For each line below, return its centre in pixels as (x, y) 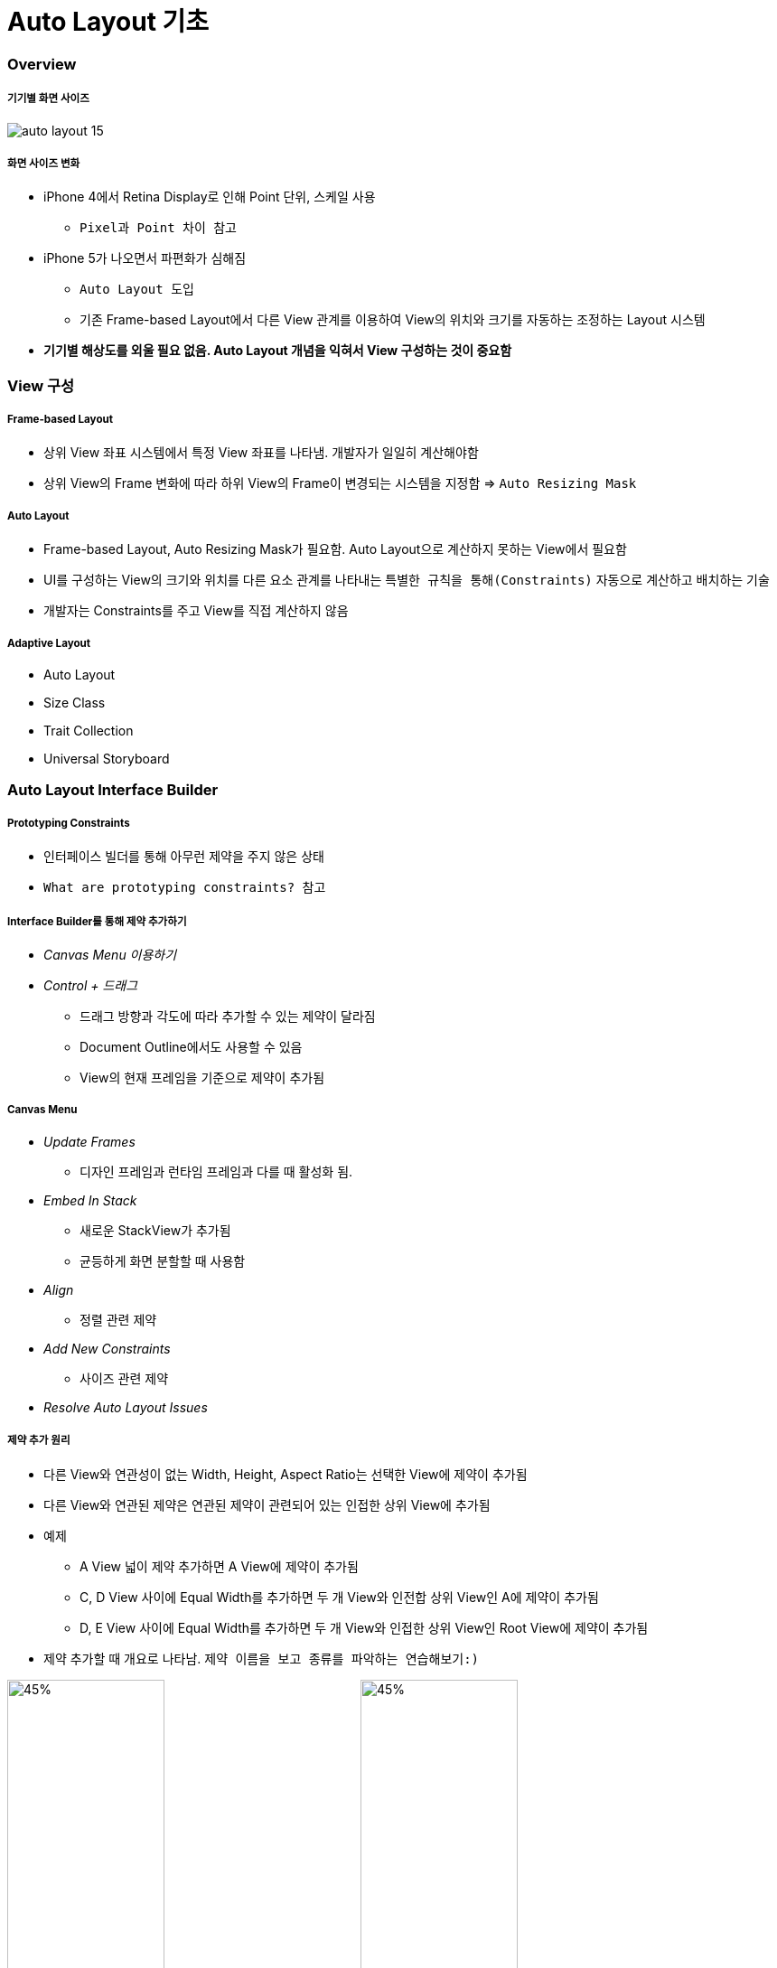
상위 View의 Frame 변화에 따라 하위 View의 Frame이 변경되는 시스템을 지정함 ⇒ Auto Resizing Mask (340, 483)
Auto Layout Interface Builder (113, 790)
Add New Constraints (107, 1348)
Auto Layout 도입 (137, 290)
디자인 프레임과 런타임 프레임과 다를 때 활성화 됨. (216, 1171)
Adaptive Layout (49, 643)
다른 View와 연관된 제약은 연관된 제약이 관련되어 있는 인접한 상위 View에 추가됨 (267, 1504)
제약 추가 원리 (39, 1441)
